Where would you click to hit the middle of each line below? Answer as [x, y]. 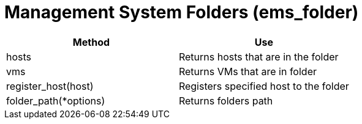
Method [91, 42]
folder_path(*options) [56, 100]
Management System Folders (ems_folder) [182, 12]
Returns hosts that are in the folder [258, 57]
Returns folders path [226, 100]
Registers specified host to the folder [264, 86]
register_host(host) [50, 86]
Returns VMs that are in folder [247, 71]
